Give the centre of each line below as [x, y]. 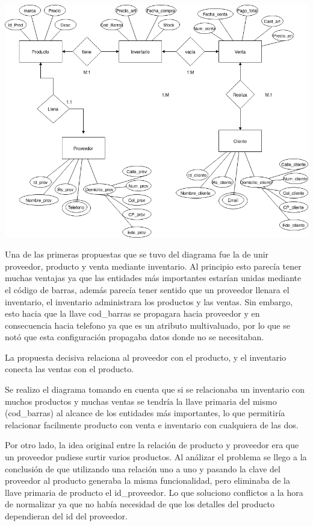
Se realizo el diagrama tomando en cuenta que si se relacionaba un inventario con [155, 389]
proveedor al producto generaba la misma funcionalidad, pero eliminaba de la [147, 480]
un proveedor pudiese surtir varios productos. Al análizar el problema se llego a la [156, 457]
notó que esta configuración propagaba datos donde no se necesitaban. [135, 337]
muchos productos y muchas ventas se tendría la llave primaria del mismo [141, 401]
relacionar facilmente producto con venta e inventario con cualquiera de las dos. [152, 424]
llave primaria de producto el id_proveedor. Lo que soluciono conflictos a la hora [154, 492]
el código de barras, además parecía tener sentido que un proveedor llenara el [147, 289]
